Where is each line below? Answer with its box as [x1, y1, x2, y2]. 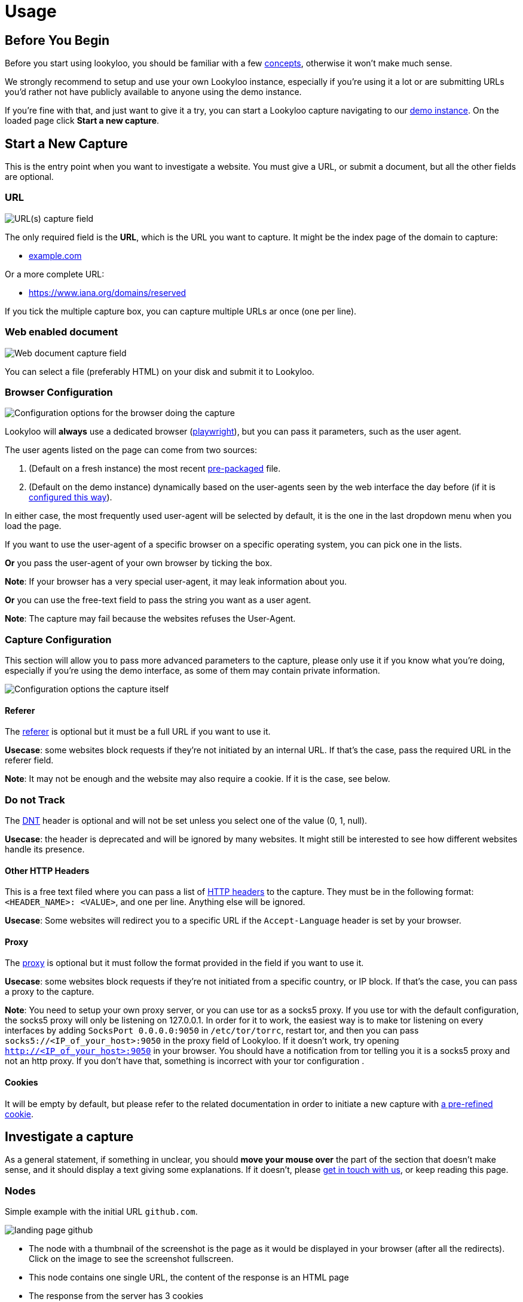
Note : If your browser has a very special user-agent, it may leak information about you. [5, 576, 347, 587]
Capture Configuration [5, 633, 112, 646]
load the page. [5, 521, 62, 531]
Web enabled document [5, 326, 118, 338]
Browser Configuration [5, 386, 113, 398]
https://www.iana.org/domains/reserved [29, 287, 186, 298]
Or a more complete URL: [5, 268, 105, 279]
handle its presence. [5, 843, 85, 854]
